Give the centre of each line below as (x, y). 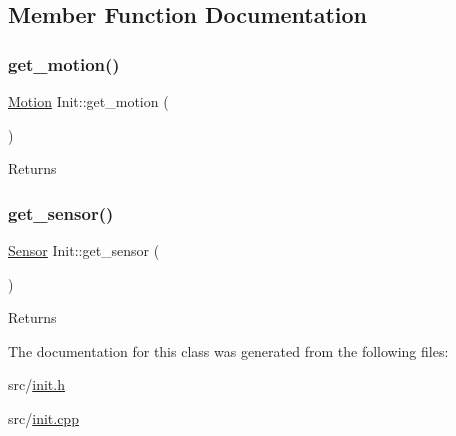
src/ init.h (36, 384)
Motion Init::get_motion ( (88, 101)
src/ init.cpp (43, 417)
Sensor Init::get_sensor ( (84, 250)
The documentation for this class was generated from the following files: (228, 350)
